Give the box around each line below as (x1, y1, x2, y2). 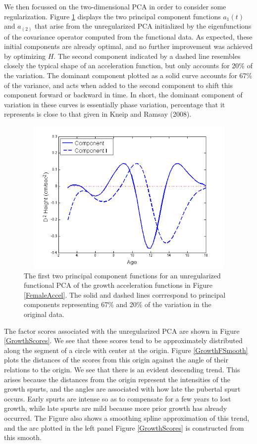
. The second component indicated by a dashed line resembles (53, 50, 241, 61)
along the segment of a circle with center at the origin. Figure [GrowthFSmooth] (4, 345, 248, 355)
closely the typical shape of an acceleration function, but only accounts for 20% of (4, 60, 253, 71)
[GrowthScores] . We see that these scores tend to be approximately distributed (4, 335, 243, 346)
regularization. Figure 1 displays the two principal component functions (4, 11, 221, 21)
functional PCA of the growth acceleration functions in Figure (24, 280, 212, 290)
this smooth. (4, 432, 42, 443)
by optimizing (4, 50, 46, 61)
